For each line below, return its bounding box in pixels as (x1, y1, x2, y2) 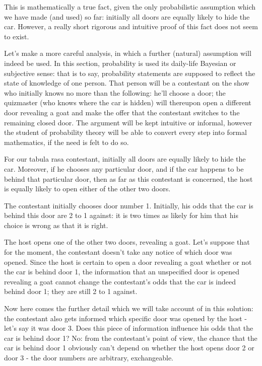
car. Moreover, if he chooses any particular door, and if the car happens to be (4, 163, 244, 174)
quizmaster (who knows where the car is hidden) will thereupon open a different (4, 97, 251, 108)
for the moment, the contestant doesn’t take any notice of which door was (4, 247, 232, 257)
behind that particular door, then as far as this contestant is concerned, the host (4, 173, 253, 184)
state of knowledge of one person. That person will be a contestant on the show (4, 78, 249, 88)
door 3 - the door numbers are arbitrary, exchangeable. (4, 352, 173, 362)
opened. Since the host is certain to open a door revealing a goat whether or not (4, 256, 252, 267)
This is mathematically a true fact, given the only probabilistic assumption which (4, 2, 256, 12)
